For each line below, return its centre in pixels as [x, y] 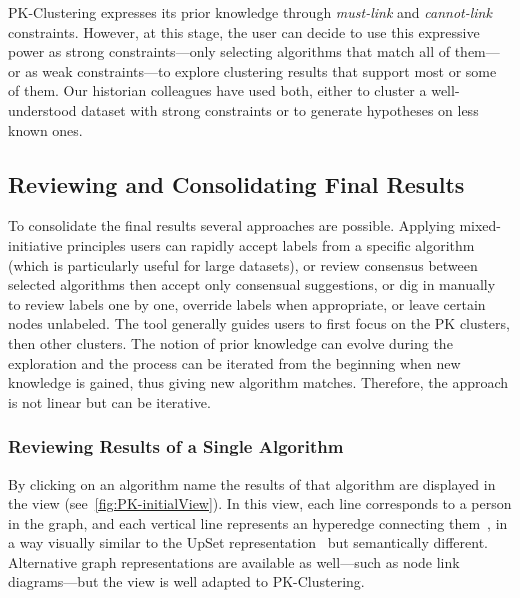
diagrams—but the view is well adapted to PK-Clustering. [186, 581]
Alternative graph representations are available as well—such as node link [234, 561]
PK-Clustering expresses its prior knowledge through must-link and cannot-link [250, 12]
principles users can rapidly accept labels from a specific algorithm [271, 244]
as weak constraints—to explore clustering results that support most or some [261, 70]
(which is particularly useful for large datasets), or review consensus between [243, 264]
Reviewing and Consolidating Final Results [236, 183]
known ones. [45, 129]
